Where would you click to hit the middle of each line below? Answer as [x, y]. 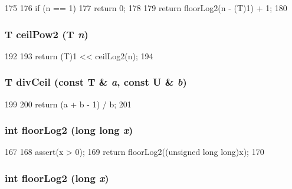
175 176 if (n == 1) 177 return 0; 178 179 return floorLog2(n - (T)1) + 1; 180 [146, 8]
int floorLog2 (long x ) [57, 178]
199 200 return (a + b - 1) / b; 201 [68, 104]
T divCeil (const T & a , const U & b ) [96, 82]
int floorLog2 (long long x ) [69, 130]
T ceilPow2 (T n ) [47, 34]
